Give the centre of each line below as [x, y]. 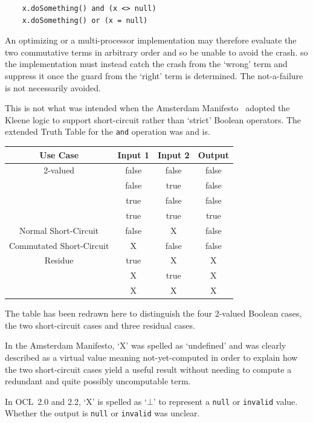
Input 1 [133, 154]
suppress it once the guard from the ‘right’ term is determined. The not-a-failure [154, 75]
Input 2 [174, 154]
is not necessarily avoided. [53, 87]
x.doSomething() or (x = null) [85, 20]
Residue [59, 260]
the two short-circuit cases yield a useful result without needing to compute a [148, 369]
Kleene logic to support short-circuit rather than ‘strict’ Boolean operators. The [153, 119]
